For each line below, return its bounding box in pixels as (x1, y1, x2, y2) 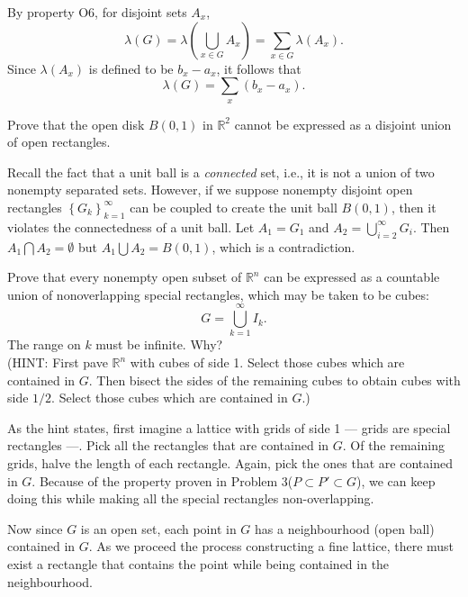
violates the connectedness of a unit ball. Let (7, 217, 255, 236)
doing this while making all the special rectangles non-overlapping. (7, 489, 374, 508)
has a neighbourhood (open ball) (255, 519, 435, 538)
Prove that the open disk (7, 114, 145, 133)
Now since (7, 519, 63, 538)
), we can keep (356, 471, 436, 490)
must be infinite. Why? (95, 335, 223, 354)
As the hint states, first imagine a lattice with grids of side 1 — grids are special (7, 418, 451, 437)
